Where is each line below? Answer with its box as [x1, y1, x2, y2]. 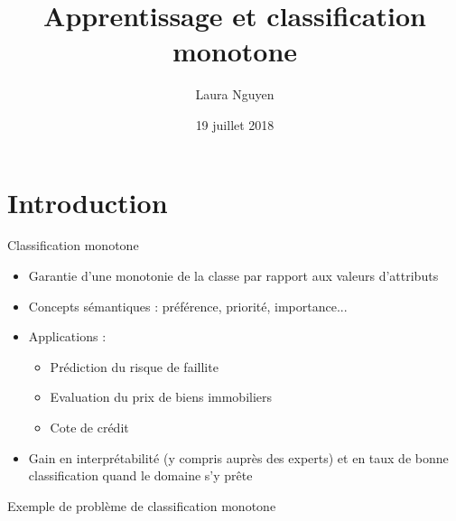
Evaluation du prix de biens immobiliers [50, 387, 273, 406]
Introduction [7, 183, 168, 220]
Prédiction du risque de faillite [50, 357, 219, 376]
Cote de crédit [50, 418, 129, 436]
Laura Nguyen [195, 85, 275, 104]
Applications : [28, 327, 107, 346]
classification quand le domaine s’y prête [28, 466, 253, 485]
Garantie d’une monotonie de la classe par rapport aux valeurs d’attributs [28, 266, 439, 285]
